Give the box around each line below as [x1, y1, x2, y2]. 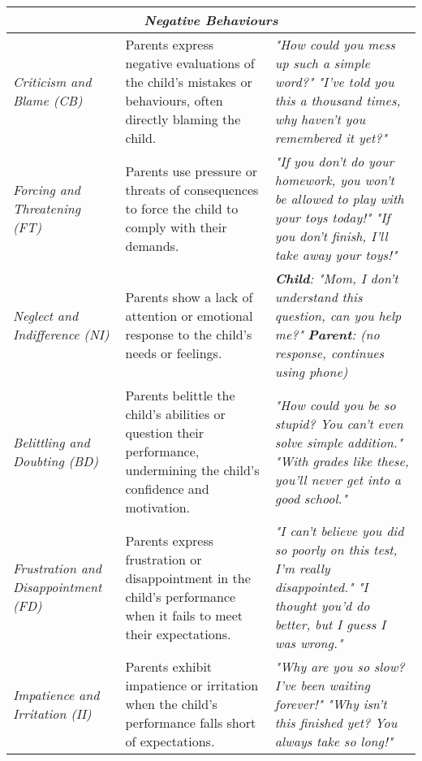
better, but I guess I [274, 615, 386, 633]
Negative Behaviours [144, 11, 278, 29]
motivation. [125, 498, 191, 517]
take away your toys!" [274, 245, 398, 264]
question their [125, 423, 205, 442]
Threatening [13, 198, 81, 218]
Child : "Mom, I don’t [274, 269, 398, 288]
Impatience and [13, 685, 100, 704]
